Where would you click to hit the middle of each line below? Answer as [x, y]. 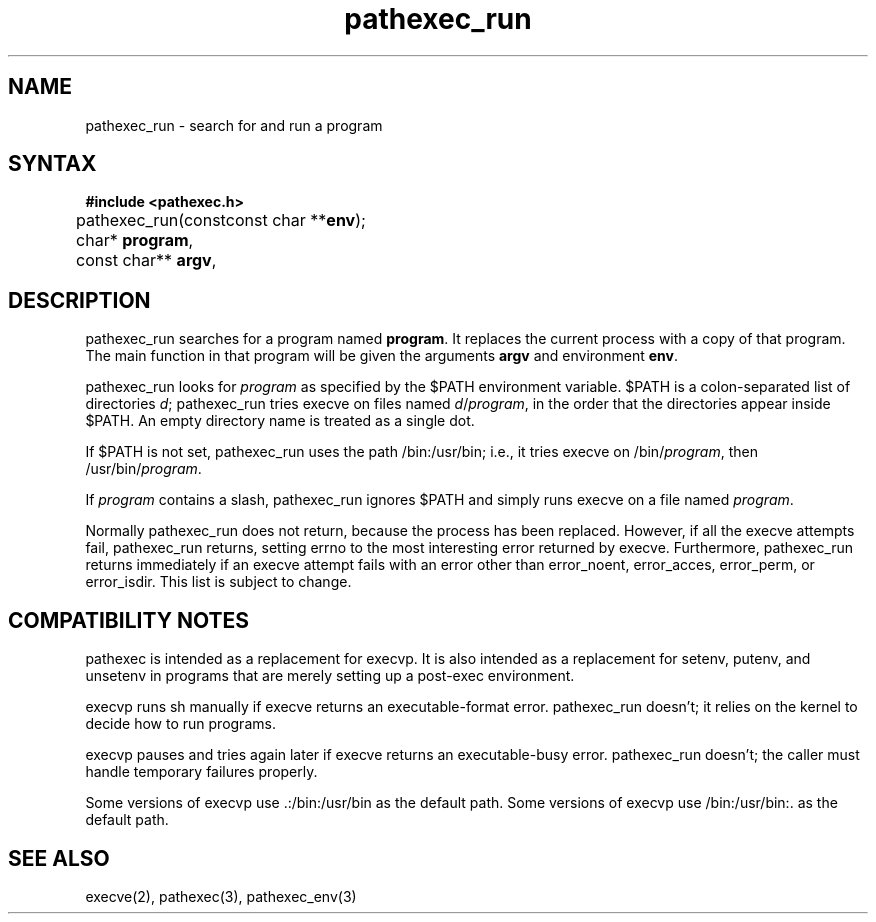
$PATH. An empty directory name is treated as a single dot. [280, 421]
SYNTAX [52, 164]
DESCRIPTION [79, 300]
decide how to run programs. [180, 724]
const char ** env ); [295, 220]
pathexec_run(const [151, 220]
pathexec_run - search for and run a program [234, 125]
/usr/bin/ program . [143, 469]
